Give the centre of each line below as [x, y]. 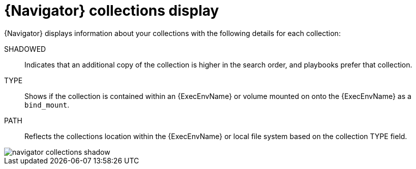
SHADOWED [25, 49]
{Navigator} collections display [112, 11]
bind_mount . [47, 105]
